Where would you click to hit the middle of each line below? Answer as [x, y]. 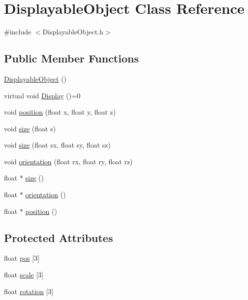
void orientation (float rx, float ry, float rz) [68, 161]
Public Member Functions [71, 58]
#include [18, 32]
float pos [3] [22, 258]
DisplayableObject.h [73, 32]
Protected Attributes [59, 237]
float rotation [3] [29, 291]
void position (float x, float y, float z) [60, 112]
